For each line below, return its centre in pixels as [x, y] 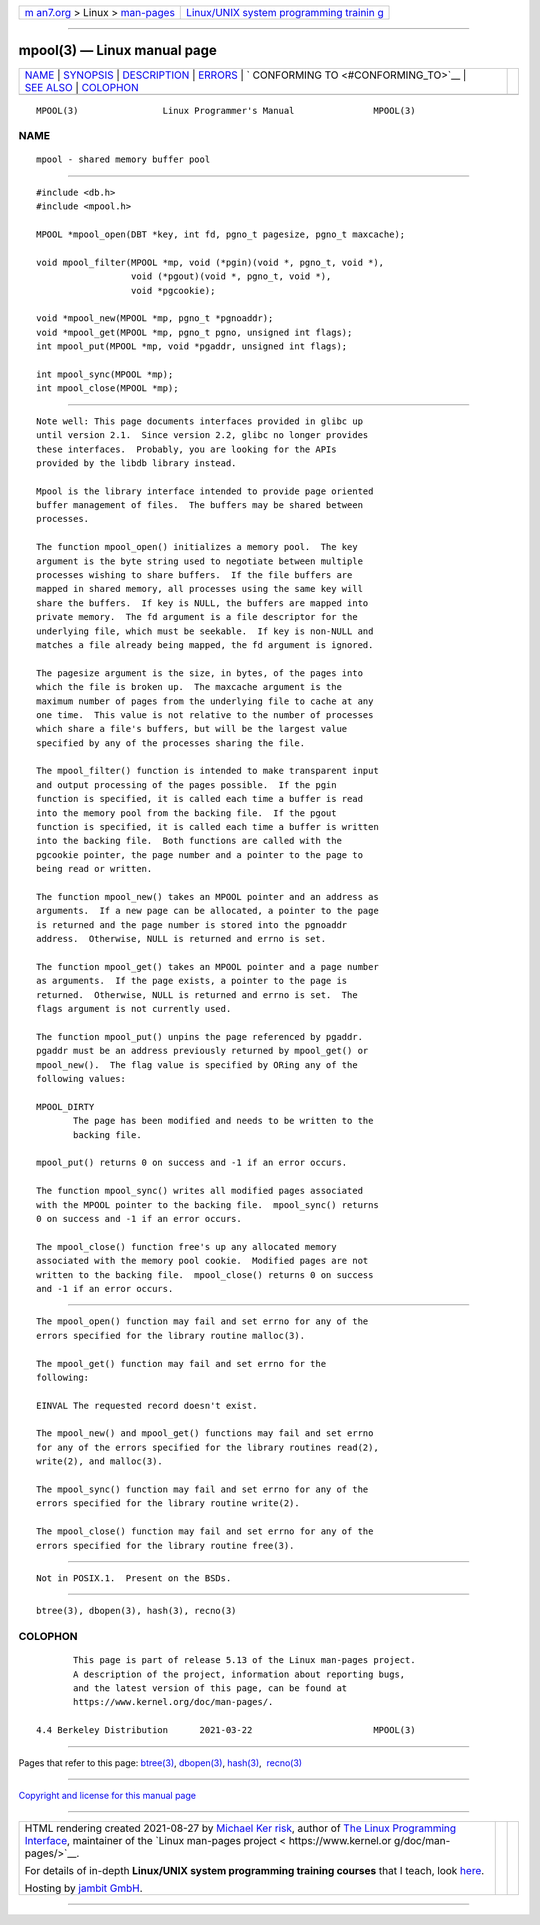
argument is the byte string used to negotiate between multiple [200, 561]
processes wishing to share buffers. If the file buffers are [194, 575]
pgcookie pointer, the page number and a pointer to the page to [200, 854]
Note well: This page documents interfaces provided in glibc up [200, 421]
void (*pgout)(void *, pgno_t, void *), [231, 276]
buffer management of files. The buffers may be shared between [200, 505]
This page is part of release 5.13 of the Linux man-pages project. [244, 1660]
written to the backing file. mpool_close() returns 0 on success [205, 1274]
